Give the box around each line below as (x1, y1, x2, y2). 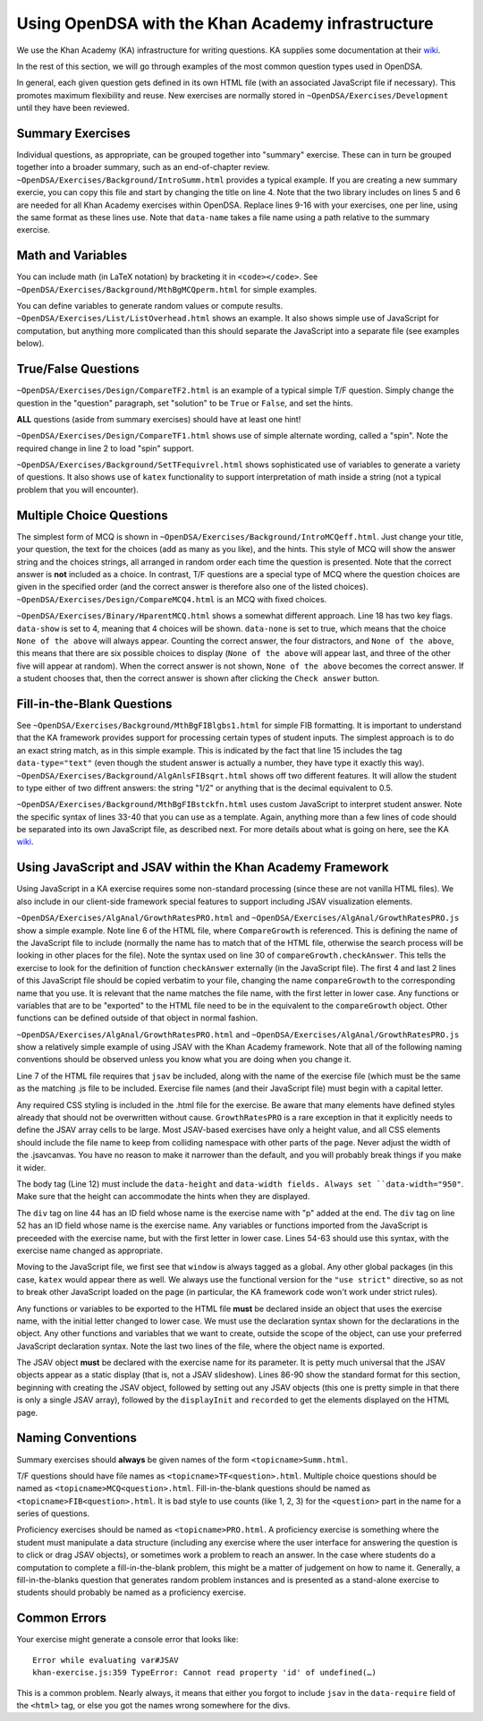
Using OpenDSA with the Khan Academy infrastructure (16, 13, 434, 33)
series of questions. (16, 1508, 89, 1519)
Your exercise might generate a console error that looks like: (16, 1634, 239, 1645)
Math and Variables (16, 248, 128, 263)
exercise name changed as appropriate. (16, 1245, 163, 1256)
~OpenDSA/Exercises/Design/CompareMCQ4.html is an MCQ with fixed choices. (16, 593, 327, 604)
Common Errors (16, 1611, 107, 1626)
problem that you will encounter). (16, 484, 139, 495)
